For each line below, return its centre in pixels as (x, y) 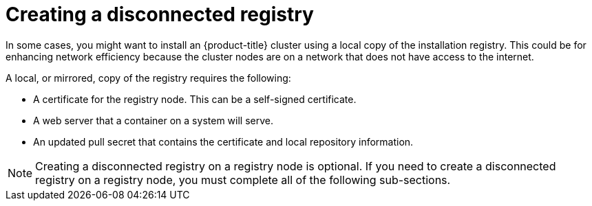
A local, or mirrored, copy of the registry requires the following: (148, 78)
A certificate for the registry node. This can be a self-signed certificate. (195, 99)
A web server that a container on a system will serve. (153, 120)
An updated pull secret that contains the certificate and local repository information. (223, 141)
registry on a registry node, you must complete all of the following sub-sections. (243, 180)
